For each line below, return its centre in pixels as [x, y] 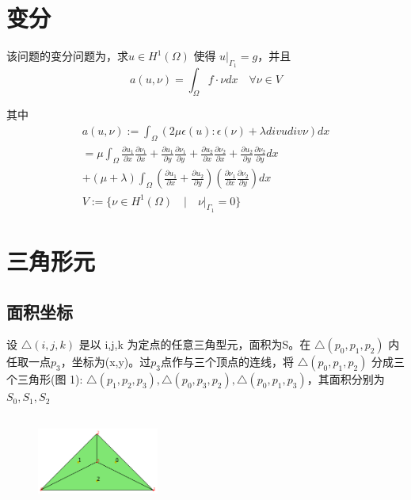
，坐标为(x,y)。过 [106, 362]
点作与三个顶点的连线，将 [228, 362]
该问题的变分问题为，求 [67, 56]
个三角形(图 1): [45, 379]
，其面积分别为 [346, 379]
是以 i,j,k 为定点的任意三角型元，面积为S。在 [195, 344]
